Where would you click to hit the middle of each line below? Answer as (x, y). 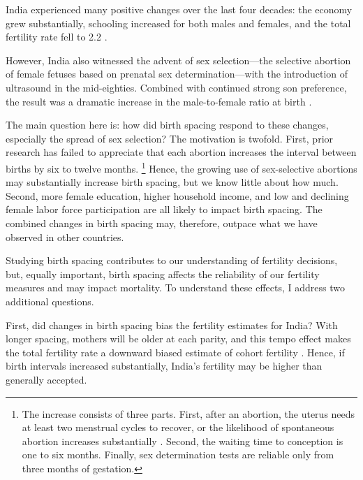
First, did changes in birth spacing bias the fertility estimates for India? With (172, 325)
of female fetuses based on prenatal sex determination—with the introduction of (177, 74)
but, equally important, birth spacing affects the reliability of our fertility (163, 274)
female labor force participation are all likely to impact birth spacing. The (164, 209)
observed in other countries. (65, 237)
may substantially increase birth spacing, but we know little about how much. (172, 182)
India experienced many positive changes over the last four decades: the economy (179, 9)
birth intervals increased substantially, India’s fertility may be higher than (164, 366)
